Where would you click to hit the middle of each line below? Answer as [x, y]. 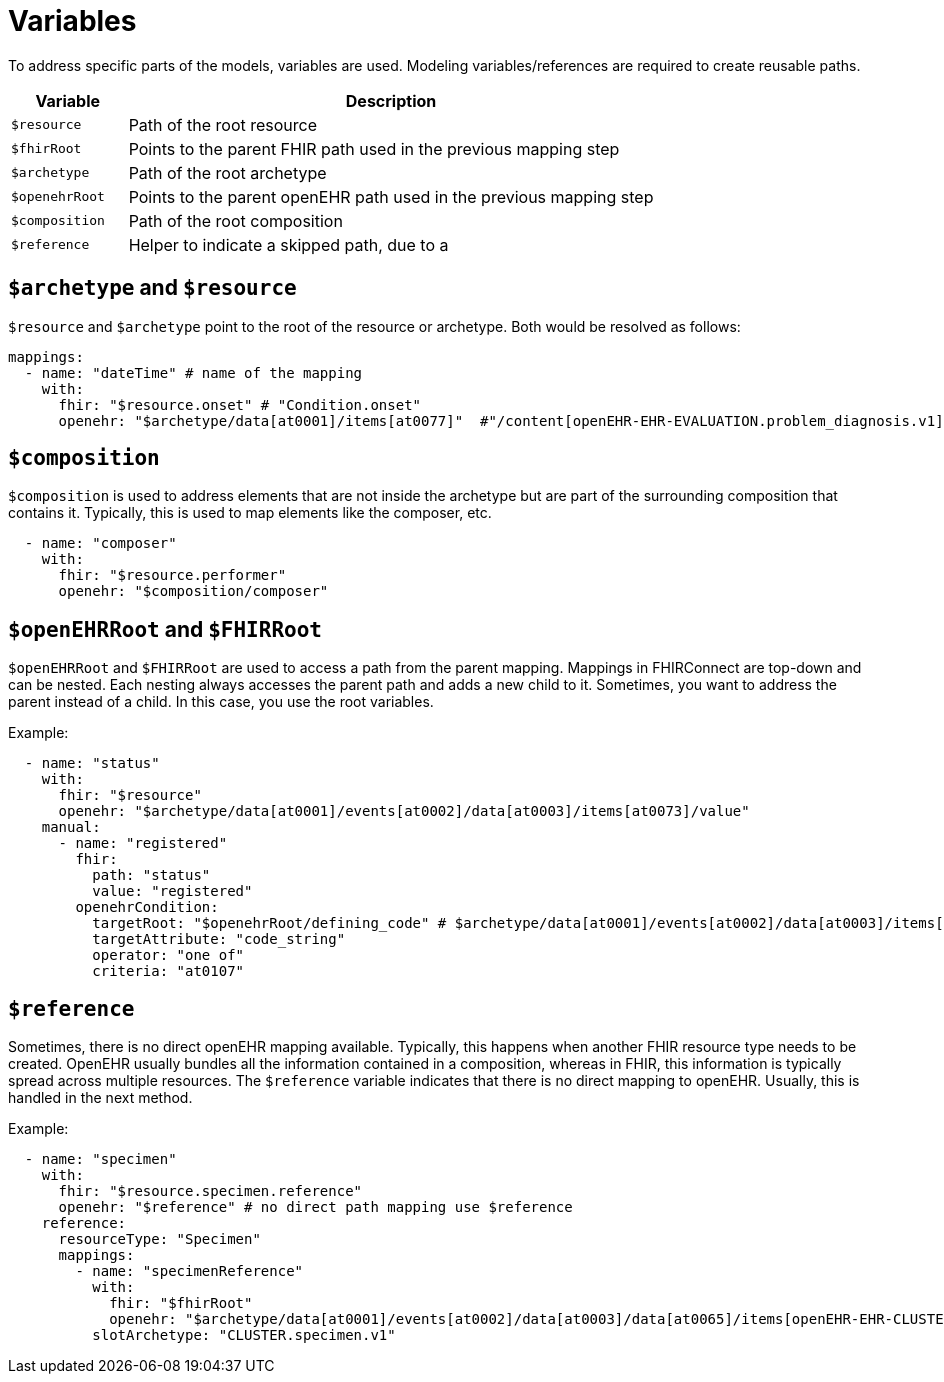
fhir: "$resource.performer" [172, 575]
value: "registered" [172, 891]
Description [391, 100]
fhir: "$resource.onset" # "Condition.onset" [240, 404]
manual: [71, 827]
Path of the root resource [223, 124]
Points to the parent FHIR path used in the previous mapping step [374, 148]
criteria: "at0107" [168, 971]
